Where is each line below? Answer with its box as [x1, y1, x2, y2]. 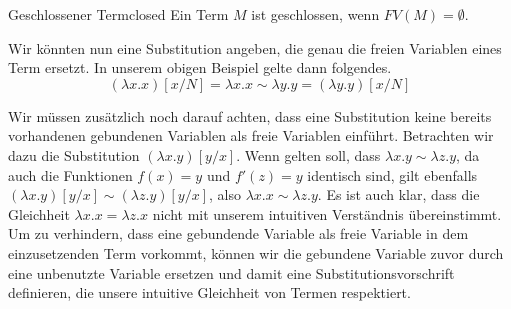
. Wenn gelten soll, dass [236, 144, 381, 165]
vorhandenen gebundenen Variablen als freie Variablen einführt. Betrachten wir [8, 125, 494, 146]
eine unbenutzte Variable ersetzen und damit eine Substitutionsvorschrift [8, 262, 455, 283]
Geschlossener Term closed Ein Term [8, 4, 229, 24]
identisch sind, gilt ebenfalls [307, 164, 478, 185]
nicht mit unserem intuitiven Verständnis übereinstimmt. [152, 203, 502, 224]
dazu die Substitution [8, 144, 140, 165]
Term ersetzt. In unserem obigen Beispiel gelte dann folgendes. [8, 57, 392, 78]
